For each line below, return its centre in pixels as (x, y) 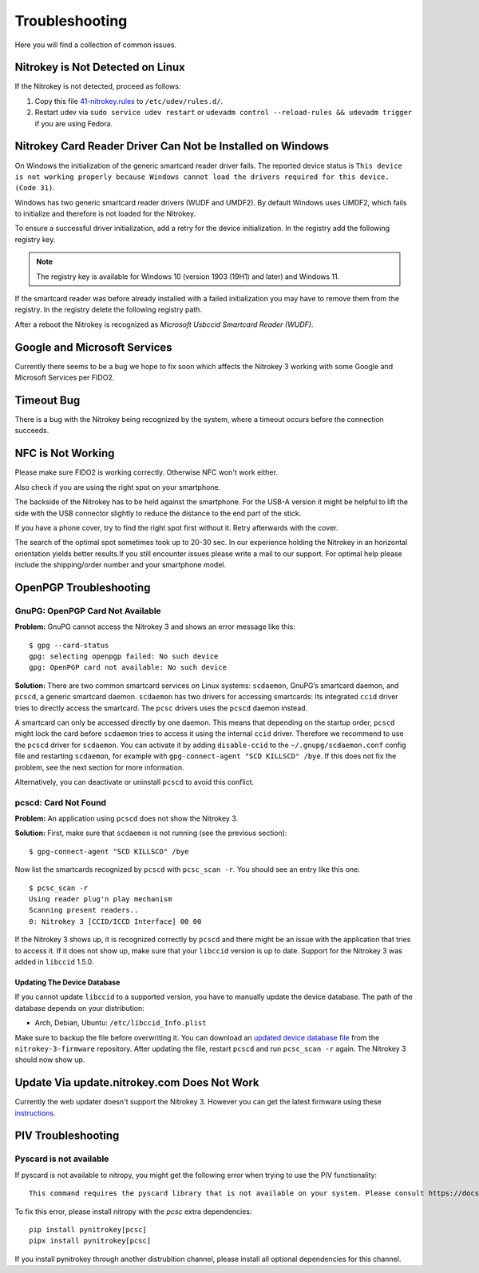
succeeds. (32, 431)
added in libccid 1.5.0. (54, 961)
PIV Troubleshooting (67, 1136)
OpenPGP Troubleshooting (83, 587)
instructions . (35, 1113)
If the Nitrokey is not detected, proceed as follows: (98, 86)
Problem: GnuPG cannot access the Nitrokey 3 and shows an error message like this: (155, 627)
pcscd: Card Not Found (61, 802)
